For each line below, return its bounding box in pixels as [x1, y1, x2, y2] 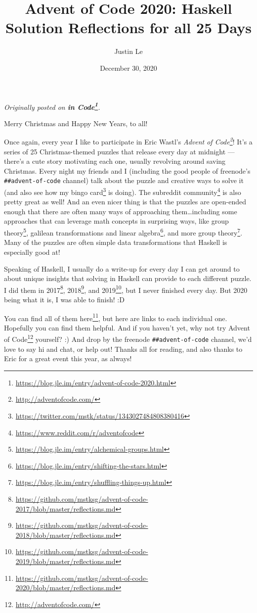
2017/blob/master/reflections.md [15, 503, 116, 514]
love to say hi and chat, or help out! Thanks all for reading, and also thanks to [4, 343, 243, 354]
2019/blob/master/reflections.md [15, 556, 116, 566]
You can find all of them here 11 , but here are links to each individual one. [4, 311, 227, 323]
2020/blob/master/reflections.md [15, 582, 116, 593]
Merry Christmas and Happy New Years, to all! [4, 118, 148, 128]
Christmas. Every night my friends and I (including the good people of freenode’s [4, 165, 251, 176]
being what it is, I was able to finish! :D [4, 294, 125, 304]
